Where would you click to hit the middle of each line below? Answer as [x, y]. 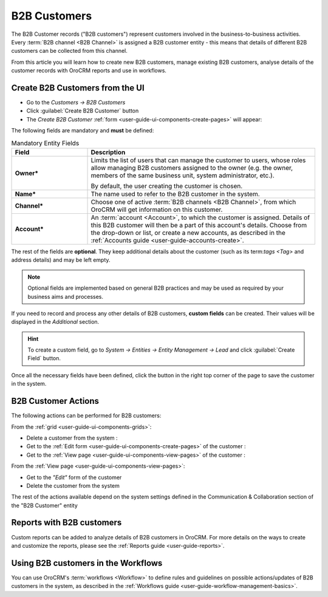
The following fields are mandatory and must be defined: [83, 131]
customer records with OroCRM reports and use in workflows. [89, 70]
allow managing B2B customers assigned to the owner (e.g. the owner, [192, 168]
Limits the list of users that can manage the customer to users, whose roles [198, 160]
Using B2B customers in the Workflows [87, 563]
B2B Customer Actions [55, 401]
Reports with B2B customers [67, 523]
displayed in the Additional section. [55, 322]
